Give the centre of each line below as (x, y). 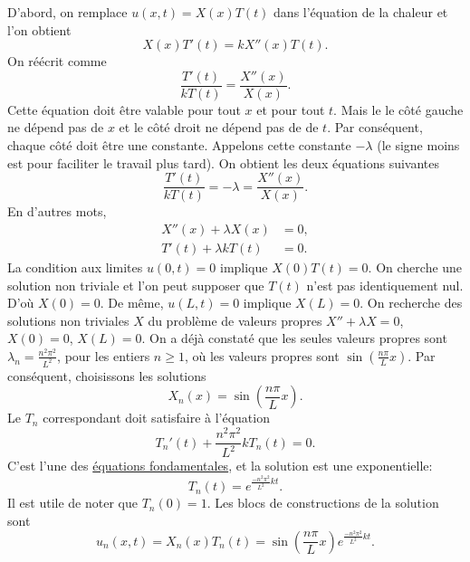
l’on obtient (39, 29)
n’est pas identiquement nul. (385, 285)
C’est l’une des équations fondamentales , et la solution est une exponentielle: (220, 466)
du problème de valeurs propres (235, 320)
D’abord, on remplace (67, 12)
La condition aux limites (75, 267)
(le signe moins (418, 145)
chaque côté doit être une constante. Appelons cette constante (179, 145)
